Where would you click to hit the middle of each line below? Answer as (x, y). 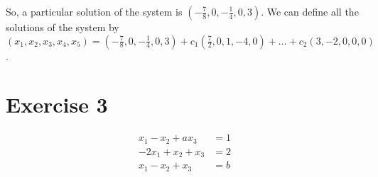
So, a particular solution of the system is (94, 11)
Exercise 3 (57, 104)
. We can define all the (310, 11)
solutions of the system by (63, 27)
